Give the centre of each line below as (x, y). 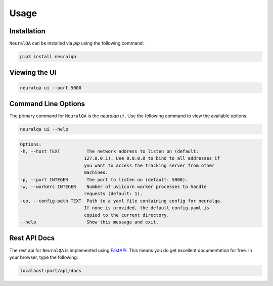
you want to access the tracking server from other (149, 165)
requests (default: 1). (113, 194)
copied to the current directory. (126, 215)
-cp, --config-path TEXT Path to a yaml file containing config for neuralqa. (121, 201)
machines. (96, 173)
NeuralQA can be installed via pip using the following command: (77, 43)
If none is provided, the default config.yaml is (147, 208)
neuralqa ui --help (44, 129)
